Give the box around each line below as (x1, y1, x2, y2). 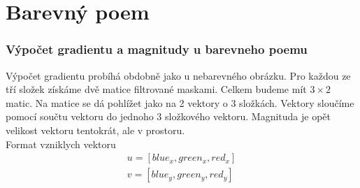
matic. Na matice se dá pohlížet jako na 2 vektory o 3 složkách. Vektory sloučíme (6, 95, 354, 110)
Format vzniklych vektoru (6, 136, 116, 151)
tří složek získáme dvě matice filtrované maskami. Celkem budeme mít (6, 82, 307, 96)
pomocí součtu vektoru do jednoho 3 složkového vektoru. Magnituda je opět (6, 109, 331, 124)
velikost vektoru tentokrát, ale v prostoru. (6, 122, 185, 137)
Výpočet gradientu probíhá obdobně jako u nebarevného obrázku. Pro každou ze (6, 68, 351, 82)
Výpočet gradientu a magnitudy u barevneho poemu (6, 41, 308, 58)
